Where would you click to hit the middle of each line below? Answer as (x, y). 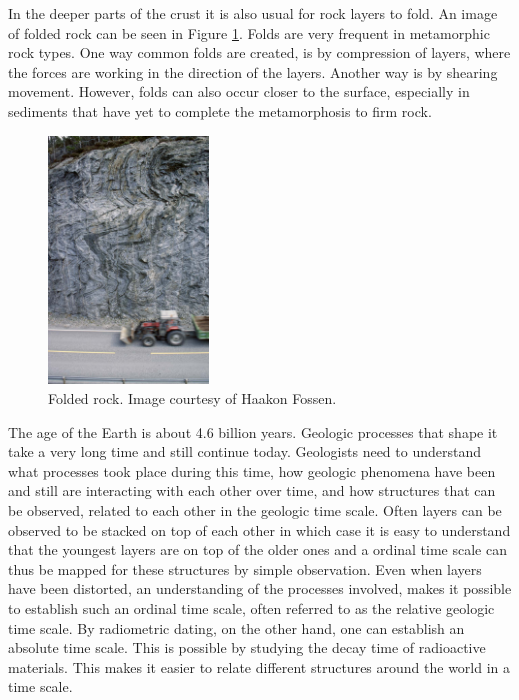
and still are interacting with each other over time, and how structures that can (252, 490)
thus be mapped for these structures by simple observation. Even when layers (245, 568)
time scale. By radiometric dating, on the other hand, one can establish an (236, 627)
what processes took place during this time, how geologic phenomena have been (252, 470)
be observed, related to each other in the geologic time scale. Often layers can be (255, 509)
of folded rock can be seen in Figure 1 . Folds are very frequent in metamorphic (249, 32)
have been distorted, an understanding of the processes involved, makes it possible (260, 588)
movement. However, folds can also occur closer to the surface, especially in (239, 91)
